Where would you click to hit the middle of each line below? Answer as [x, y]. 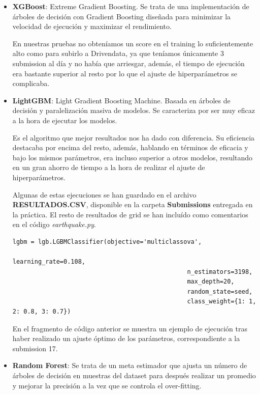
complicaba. [31, 83]
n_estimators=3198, [220, 272]
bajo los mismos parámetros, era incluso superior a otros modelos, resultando [133, 157]
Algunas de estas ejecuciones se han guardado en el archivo [104, 194]
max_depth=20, [211, 282]
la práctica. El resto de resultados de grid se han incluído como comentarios [130, 214]
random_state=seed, [220, 291]
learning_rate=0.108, [49, 262]
